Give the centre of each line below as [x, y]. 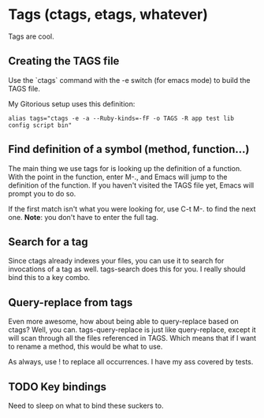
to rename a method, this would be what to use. [86, 347]
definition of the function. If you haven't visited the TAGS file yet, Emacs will [131, 185]
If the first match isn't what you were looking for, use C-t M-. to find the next [132, 209]
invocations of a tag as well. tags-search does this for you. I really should [127, 269]
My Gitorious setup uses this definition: [72, 103]
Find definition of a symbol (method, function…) [129, 149]
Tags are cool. [31, 36]
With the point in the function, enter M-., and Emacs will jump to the [118, 177]
